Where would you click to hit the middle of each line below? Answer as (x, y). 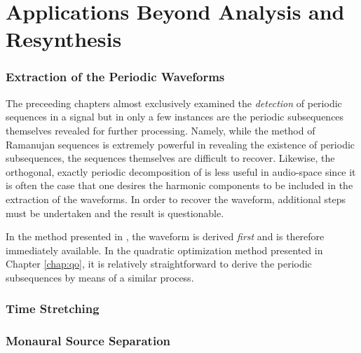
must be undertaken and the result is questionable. (115, 213)
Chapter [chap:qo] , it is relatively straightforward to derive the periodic (159, 264)
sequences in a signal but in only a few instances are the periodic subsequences (175, 117)
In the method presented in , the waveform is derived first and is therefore (165, 236)
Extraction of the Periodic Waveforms (115, 77)
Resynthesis (64, 39)
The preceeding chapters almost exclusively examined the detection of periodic (174, 103)
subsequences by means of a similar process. (100, 277)
